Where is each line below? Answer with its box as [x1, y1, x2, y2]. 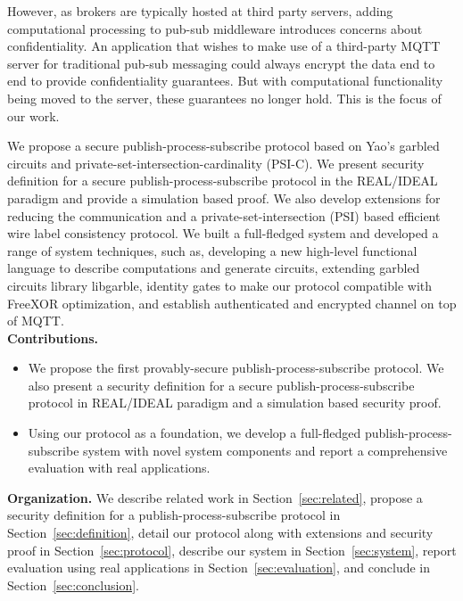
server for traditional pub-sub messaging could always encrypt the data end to [7, 54, 435, 72]
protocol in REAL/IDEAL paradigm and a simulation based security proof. [28, 393, 442, 412]
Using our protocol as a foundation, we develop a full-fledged [28, 424, 361, 442]
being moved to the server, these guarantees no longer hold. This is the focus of [7, 88, 442, 107]
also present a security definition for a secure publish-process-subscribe [28, 375, 415, 394]
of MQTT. [7, 311, 64, 330]
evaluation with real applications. [28, 458, 211, 477]
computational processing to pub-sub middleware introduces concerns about [7, 19, 423, 37]
